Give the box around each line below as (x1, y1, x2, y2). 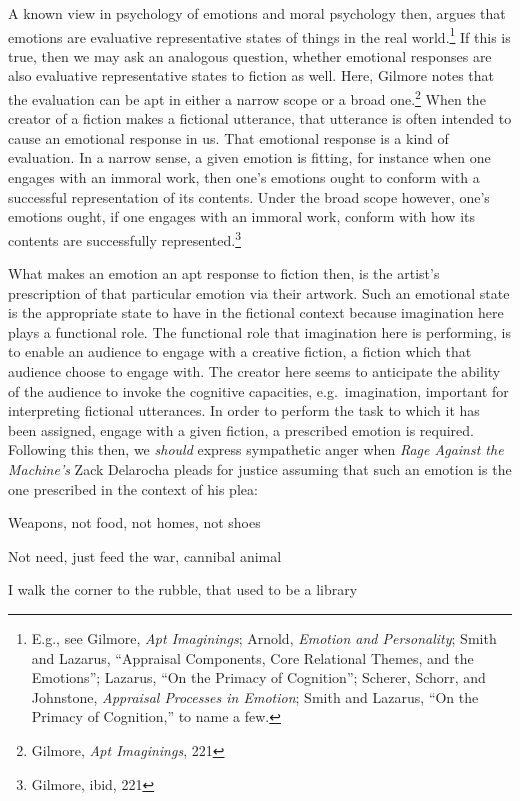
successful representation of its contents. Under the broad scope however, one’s (8, 186, 490, 207)
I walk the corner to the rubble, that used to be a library (8, 579, 358, 600)
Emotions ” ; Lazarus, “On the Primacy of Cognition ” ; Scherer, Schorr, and (31, 667, 486, 688)
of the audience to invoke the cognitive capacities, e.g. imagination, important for (8, 380, 509, 401)
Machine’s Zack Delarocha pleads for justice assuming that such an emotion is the (8, 459, 512, 480)
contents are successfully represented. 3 (8, 226, 242, 250)
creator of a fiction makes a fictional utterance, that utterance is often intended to (8, 108, 512, 129)
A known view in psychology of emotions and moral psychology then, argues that (8, 3, 506, 23)
